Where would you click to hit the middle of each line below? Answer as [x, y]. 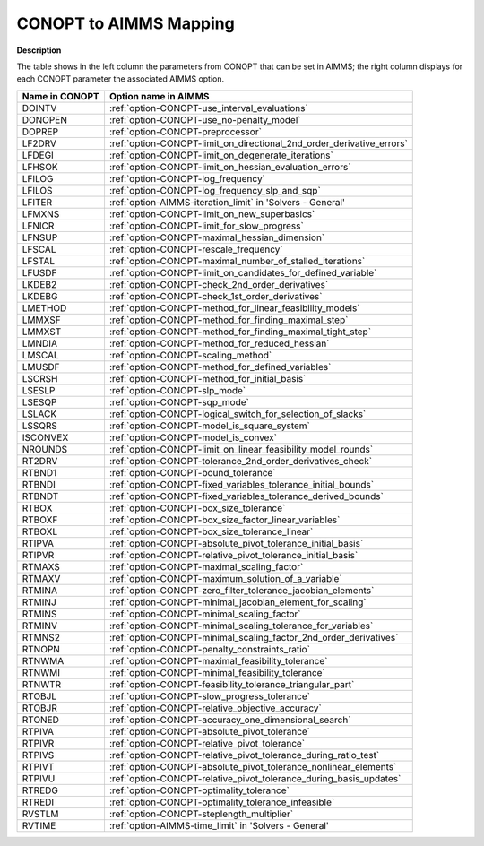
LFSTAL [39, 261]
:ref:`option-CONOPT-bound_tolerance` [193, 472]
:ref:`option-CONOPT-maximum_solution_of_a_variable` [225, 578]
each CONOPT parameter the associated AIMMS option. [121, 79]
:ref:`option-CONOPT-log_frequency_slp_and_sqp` [215, 190]
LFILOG [38, 178]
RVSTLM [40, 814]
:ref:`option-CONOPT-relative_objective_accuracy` [215, 708]
